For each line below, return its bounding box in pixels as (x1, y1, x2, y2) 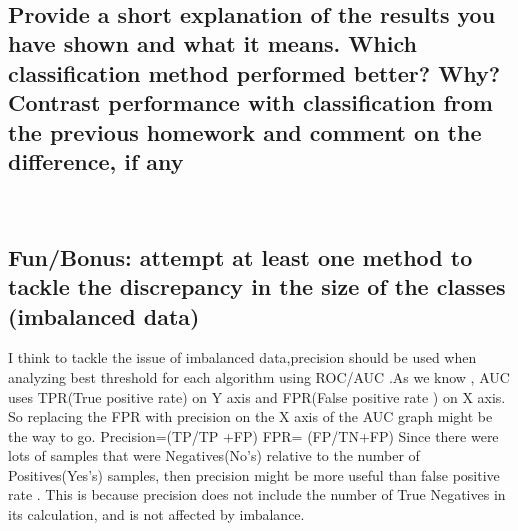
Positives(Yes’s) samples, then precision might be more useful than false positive (8, 464, 500, 485)
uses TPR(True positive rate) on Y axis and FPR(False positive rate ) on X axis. (8, 386, 506, 407)
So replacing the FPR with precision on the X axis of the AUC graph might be (8, 406, 493, 427)
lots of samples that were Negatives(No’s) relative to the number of (8, 445, 420, 466)
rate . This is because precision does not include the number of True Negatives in (8, 484, 506, 505)
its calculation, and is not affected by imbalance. (8, 504, 305, 525)
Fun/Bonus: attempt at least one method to (8, 241, 473, 272)
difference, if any (8, 145, 184, 176)
